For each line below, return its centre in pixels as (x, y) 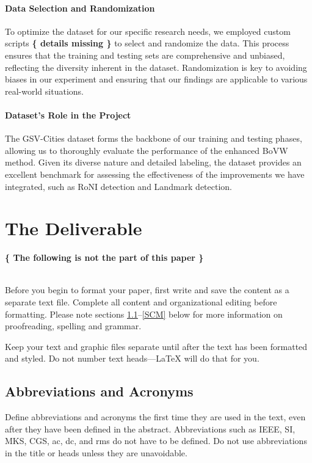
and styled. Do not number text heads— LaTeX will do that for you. (132, 358)
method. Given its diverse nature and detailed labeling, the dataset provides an (153, 162)
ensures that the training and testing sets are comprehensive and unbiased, (145, 55)
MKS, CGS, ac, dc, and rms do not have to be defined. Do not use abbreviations (156, 441)
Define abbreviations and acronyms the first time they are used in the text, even (155, 417)
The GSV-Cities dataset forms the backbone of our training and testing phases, (154, 138)
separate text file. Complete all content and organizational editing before (141, 302)
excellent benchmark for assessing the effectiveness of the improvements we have (155, 174)
